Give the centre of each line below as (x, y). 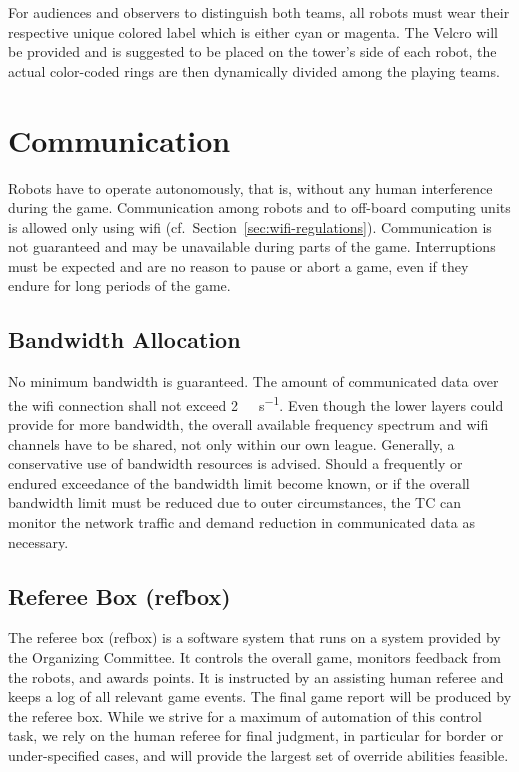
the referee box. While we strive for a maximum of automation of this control (245, 715)
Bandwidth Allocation (124, 339)
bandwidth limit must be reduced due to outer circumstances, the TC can (234, 502)
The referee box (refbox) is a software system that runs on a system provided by (254, 637)
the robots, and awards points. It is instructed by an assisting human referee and (256, 676)
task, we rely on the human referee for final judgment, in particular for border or (256, 735)
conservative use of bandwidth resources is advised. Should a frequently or (235, 463)
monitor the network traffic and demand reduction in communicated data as (241, 522)
